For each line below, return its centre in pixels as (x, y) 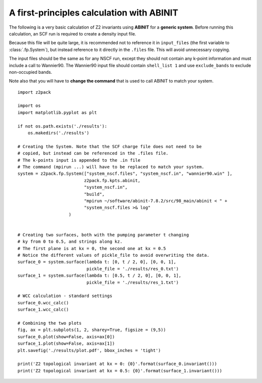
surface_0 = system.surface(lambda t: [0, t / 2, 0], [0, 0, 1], (97, 262)
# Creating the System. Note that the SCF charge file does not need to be (110, 146)
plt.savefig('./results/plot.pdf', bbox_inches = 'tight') (89, 350)
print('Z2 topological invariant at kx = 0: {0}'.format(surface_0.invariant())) (117, 364)
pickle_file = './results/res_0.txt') (133, 269)
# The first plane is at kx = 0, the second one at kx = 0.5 (92, 248)
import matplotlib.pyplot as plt (57, 112)
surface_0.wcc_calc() (43, 303)
